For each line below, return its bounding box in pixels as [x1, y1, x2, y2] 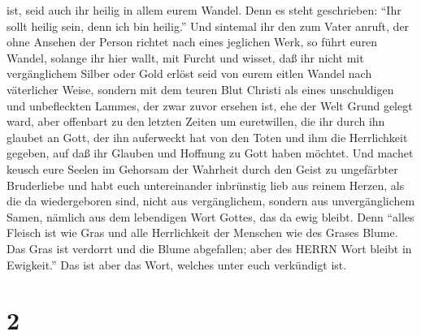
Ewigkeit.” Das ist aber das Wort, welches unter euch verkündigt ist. [7, 256, 347, 273]
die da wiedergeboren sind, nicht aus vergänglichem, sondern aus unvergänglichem [7, 192, 415, 209]
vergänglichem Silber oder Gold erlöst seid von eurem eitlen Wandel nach [7, 65, 372, 82]
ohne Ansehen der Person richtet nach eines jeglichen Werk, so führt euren [7, 33, 378, 50]
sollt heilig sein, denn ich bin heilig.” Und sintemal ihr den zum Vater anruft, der [7, 17, 410, 34]
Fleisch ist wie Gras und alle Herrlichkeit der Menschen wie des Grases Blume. [7, 224, 398, 241]
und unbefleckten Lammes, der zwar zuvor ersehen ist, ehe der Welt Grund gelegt [7, 97, 413, 114]
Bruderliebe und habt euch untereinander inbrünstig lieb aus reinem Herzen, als [7, 176, 405, 193]
